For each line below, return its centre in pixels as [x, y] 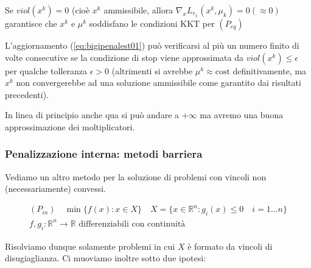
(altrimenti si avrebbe [152, 70]
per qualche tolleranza [46, 70]
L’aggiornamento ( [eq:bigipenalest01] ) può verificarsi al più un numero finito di [152, 45]
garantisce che [31, 23]
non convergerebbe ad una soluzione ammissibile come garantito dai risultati [159, 83]
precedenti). [27, 94]
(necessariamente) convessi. [55, 189]
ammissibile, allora [138, 10]
